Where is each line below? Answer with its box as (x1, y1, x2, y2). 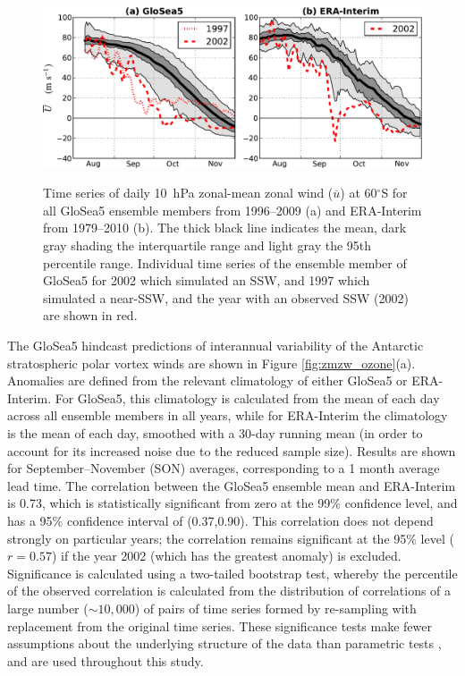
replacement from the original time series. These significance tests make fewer (7, 616, 433, 635)
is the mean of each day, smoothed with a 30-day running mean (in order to (7, 424, 423, 443)
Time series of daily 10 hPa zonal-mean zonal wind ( (43, 183, 334, 202)
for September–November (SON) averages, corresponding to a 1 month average (7, 459, 440, 477)
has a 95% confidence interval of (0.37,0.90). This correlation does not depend (7, 511, 434, 529)
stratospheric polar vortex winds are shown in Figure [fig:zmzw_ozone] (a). (7, 353, 416, 372)
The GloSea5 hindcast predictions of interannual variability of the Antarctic (7, 336, 424, 355)
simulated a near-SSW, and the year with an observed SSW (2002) (43, 288, 410, 307)
